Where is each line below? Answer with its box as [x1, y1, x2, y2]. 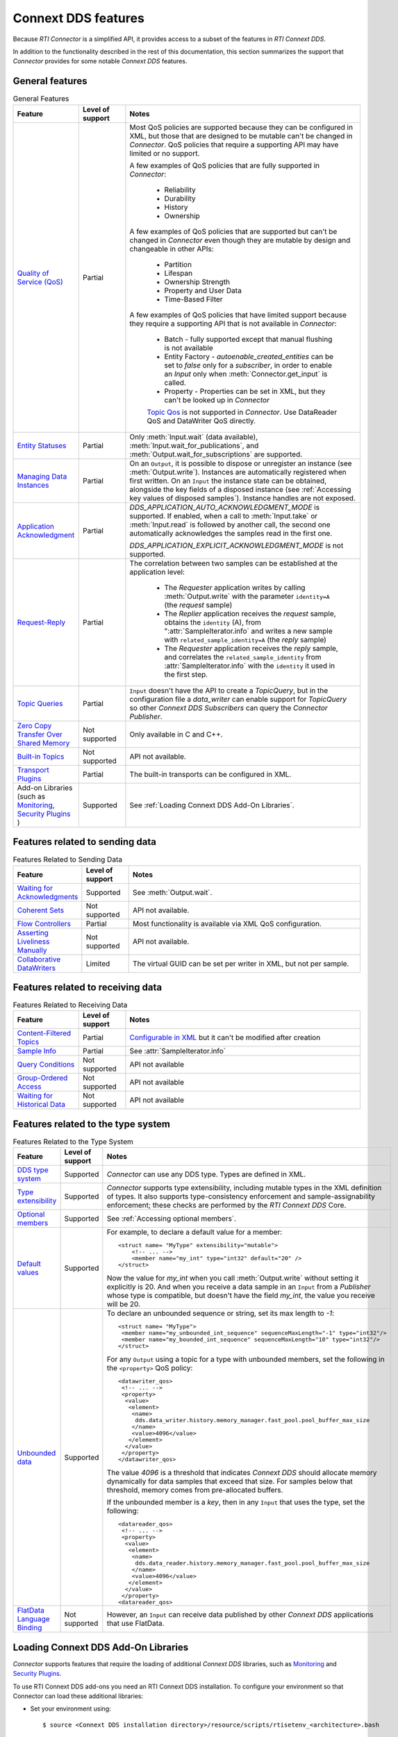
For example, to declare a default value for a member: [106, 1227, 283, 1237]
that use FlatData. [106, 1619, 165, 1629]
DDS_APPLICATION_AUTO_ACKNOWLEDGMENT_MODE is [129, 502, 320, 512]
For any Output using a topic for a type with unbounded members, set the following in [106, 1355, 385, 1365]
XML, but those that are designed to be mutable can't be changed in [129, 131, 353, 140]
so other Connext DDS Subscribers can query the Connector [129, 702, 328, 712]
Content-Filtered [17, 1028, 72, 1038]
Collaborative [17, 954, 61, 964]
